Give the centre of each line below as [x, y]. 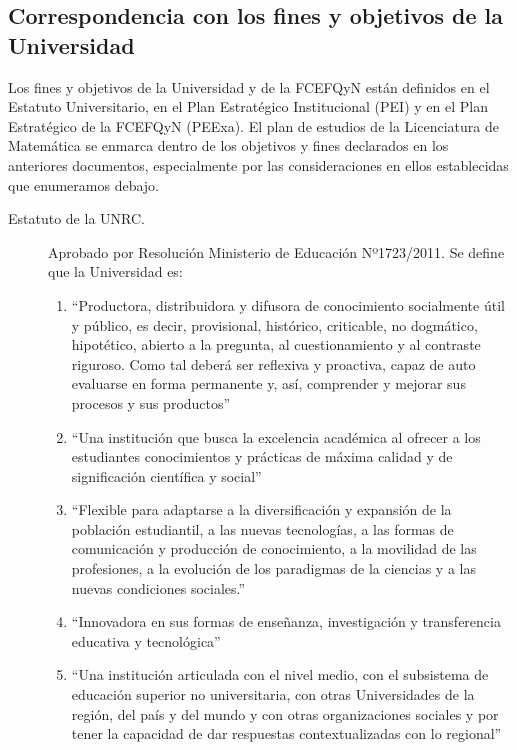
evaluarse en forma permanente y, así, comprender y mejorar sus [268, 383]
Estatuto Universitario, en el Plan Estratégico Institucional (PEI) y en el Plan [248, 106]
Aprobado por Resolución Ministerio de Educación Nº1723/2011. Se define [276, 251]
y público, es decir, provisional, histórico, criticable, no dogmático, [274, 324]
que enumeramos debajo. [84, 184]
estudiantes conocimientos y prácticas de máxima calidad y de [262, 456]
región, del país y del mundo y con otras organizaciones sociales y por [285, 713]
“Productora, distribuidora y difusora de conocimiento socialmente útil [288, 304]
